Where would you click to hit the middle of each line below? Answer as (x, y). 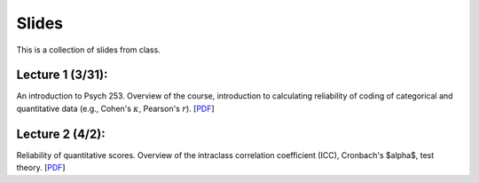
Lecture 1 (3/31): (62, 75)
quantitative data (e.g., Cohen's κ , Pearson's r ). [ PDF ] (115, 108)
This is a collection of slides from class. (89, 50)
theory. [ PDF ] (41, 168)
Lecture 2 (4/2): (61, 134)
